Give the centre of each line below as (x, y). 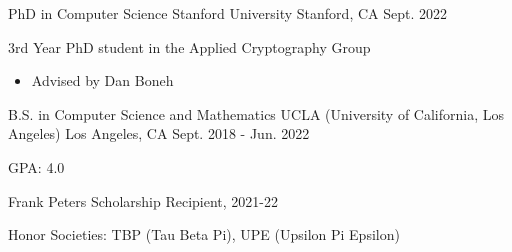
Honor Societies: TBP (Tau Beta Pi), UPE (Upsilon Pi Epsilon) (204, 234)
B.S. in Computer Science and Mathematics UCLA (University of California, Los (256, 113)
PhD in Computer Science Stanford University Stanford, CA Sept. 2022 (228, 13)
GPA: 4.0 (36, 166)
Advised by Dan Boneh (102, 80)
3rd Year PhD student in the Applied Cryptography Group (189, 46)
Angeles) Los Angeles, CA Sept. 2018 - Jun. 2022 (159, 133)
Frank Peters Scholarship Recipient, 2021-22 (143, 200)
